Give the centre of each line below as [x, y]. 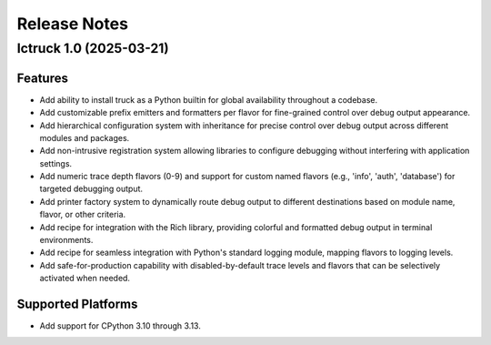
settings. [56, 163]
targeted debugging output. [91, 189]
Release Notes [73, 24]
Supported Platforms [77, 304]
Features [42, 78]
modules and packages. [85, 137]
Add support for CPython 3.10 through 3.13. [120, 326]
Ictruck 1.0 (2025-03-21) [93, 48]
